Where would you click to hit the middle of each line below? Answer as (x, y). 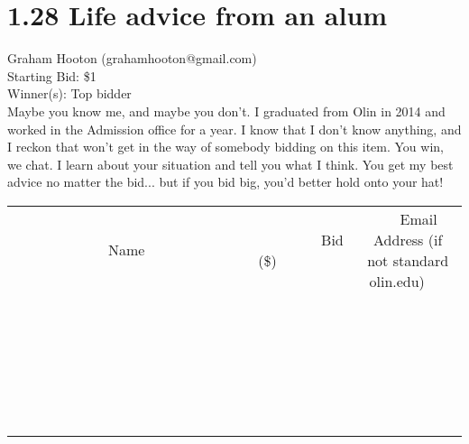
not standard (408, 260)
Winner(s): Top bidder (69, 93)
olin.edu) (397, 281)
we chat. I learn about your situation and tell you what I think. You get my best (230, 164)
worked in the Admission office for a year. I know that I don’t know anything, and (234, 129)
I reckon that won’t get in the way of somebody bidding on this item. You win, (225, 147)
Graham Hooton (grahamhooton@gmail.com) (132, 58)
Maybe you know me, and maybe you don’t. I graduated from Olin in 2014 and (226, 111)
